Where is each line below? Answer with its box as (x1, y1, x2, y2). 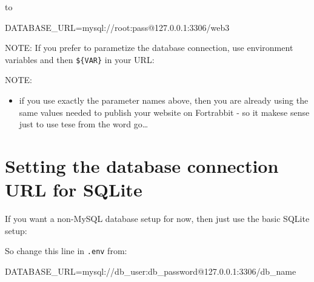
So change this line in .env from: (5, 244, 127, 257)
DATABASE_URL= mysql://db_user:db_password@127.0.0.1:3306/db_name (5, 264, 296, 277)
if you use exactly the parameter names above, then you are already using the (19, 94, 309, 107)
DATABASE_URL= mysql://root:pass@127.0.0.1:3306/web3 (5, 21, 230, 33)
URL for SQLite (5, 177, 142, 202)
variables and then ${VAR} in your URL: (5, 53, 155, 65)
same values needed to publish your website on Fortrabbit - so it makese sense (19, 106, 310, 118)
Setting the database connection (5, 153, 279, 178)
